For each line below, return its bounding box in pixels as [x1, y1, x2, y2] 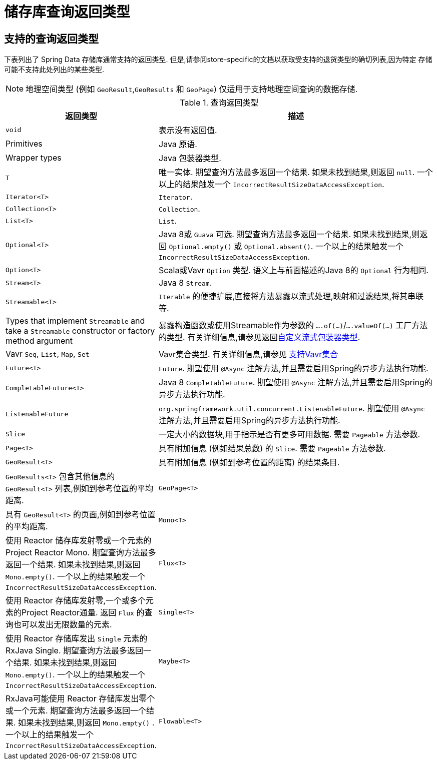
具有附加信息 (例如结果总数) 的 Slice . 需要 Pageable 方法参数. [159, 443, 386, 454]
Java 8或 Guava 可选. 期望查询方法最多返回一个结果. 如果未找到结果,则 [159, 229, 420, 240]
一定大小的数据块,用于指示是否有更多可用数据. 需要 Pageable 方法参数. [159, 429, 420, 440]
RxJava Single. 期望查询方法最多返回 [6, 645, 144, 656]
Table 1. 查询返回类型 [180, 98, 259, 108]
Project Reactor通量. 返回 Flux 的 [22, 607, 145, 618]
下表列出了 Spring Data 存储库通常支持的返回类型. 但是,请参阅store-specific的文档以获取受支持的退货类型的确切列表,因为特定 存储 [4, 55, 432, 64]
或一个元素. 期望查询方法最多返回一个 [6, 705, 147, 716]
